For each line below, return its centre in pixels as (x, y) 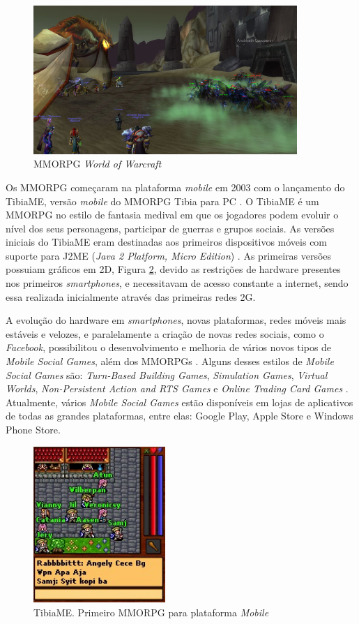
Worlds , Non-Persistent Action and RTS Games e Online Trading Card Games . (177, 388)
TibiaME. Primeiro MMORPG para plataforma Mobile (151, 612)
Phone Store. (33, 430)
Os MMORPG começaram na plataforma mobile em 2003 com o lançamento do (175, 187)
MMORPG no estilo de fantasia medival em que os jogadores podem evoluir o (172, 215)
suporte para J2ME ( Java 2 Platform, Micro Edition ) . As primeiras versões (169, 255)
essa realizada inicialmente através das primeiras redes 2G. (131, 296)
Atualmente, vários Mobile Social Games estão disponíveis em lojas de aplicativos (179, 402)
